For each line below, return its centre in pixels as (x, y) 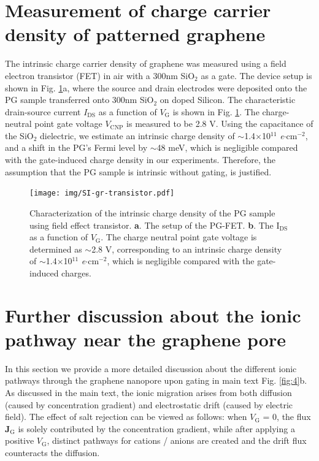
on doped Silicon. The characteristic (228, 100)
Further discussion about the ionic (153, 315)
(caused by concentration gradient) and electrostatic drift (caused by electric (149, 404)
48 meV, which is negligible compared (227, 147)
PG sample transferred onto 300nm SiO (79, 100)
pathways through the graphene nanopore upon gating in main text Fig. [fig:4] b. (156, 380)
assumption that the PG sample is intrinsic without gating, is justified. (138, 171)
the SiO (19, 135)
